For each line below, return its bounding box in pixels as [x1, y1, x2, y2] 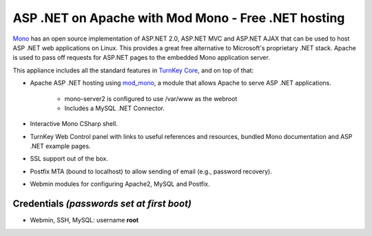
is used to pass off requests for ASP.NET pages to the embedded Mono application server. [12, 54, 270, 62]
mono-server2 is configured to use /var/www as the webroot [64, 94, 238, 103]
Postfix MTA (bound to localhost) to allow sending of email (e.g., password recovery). [30, 167, 272, 175]
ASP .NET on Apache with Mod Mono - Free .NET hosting [12, 10, 345, 25]
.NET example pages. [30, 142, 91, 151]
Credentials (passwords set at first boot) [12, 198, 192, 210]
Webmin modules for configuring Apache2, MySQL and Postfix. [30, 180, 210, 189]
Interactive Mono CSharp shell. [30, 120, 118, 128]
